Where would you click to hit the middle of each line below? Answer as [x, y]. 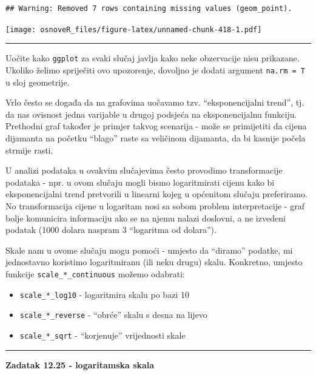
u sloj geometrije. [38, 82]
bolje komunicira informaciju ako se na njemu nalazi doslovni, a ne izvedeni [146, 218]
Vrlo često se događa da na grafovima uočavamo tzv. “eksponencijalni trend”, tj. [155, 102]
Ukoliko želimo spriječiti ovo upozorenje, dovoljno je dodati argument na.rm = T [155, 69]
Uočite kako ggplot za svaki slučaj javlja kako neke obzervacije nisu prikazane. [153, 58]
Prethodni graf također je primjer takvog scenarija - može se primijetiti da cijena [156, 126]
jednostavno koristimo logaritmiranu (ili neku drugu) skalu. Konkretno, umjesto [154, 262]
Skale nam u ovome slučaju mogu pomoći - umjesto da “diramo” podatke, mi [149, 250]
